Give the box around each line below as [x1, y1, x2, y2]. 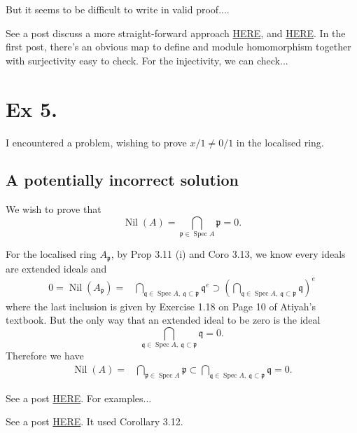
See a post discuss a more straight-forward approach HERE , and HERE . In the [6, 25, 346, 40]
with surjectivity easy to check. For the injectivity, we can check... [6, 53, 288, 67]
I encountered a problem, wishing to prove [6, 135, 187, 149]
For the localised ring [6, 247, 97, 261]
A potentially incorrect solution [6, 169, 239, 191]
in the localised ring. [236, 135, 324, 149]
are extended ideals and [6, 261, 107, 275]
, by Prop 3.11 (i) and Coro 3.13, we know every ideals [111, 247, 346, 261]
